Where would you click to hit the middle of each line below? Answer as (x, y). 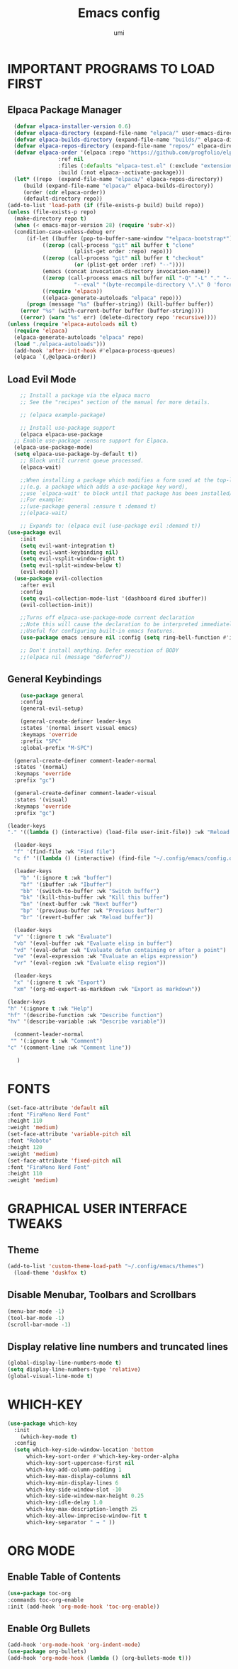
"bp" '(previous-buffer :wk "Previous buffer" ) (91, 911)
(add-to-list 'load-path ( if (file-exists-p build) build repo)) (106, 206)
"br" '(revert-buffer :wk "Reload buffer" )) (87, 917)
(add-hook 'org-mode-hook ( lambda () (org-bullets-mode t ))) (100, 1658)
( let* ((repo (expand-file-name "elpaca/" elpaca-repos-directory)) (118, 179)
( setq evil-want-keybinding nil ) (69, 552)
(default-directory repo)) (63, 199)
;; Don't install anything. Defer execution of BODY (100, 650)
